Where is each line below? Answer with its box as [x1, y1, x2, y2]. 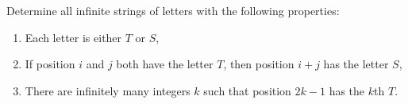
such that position [203, 82, 291, 98]
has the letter [323, 56, 389, 72]
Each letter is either [25, 29, 122, 45]
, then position [223, 56, 294, 72]
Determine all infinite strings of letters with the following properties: [6, 2, 340, 18]
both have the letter [116, 56, 214, 72]
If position [25, 56, 75, 72]
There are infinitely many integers [25, 82, 191, 98]
